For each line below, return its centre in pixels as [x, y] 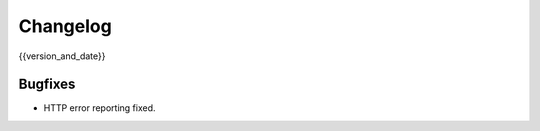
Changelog [65, 26]
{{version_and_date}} [62, 56]
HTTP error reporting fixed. [99, 108]
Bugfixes [47, 84]
